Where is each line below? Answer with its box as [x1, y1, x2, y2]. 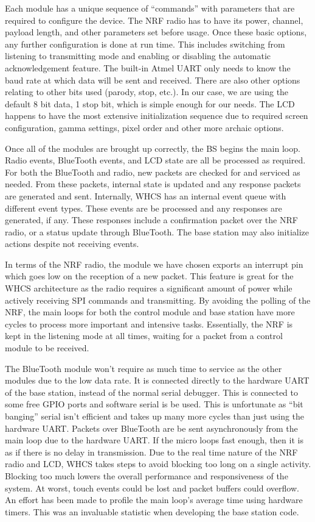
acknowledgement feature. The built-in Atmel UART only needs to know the [5, 61, 291, 74]
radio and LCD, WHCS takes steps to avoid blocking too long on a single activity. [5, 457, 311, 470]
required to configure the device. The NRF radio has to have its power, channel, [5, 13, 303, 26]
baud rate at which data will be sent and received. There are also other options [5, 73, 300, 86]
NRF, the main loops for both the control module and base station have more [5, 306, 295, 318]
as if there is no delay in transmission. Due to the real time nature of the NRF [5, 445, 298, 458]
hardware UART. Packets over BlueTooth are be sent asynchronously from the [5, 421, 298, 434]
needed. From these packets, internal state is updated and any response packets [5, 177, 301, 190]
